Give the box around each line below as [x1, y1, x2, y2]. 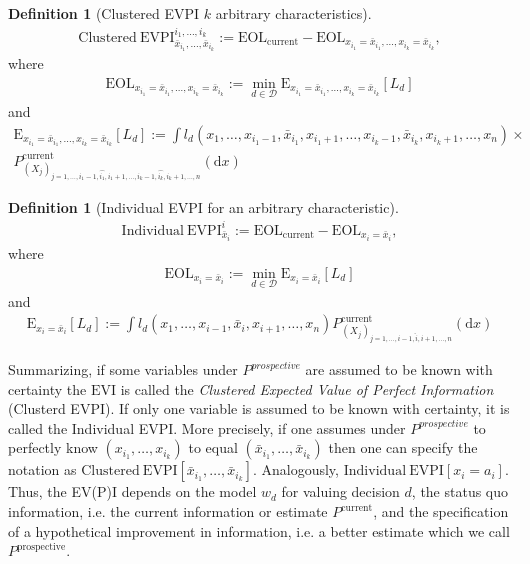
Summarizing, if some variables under [8, 359, 238, 380]
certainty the [8, 378, 87, 399]
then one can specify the [328, 437, 478, 458]
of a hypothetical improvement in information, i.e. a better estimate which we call [8, 520, 510, 541]
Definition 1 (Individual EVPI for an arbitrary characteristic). [8, 196, 399, 217]
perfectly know [8, 437, 98, 458]
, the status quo [411, 481, 509, 502]
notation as [8, 459, 77, 480]
